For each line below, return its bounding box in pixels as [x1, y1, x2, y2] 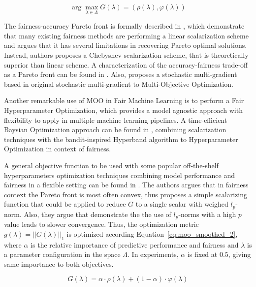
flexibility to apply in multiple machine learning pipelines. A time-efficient [4, 114, 227, 125]
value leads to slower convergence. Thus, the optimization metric [4, 219, 199, 229]
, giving [228, 249, 251, 259]
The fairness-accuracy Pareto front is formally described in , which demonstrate [4, 21, 245, 31]
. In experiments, [128, 249, 179, 259]
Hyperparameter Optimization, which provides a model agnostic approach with [4, 105, 243, 115]
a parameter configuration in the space [4, 249, 121, 259]
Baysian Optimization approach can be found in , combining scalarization [4, 124, 226, 135]
